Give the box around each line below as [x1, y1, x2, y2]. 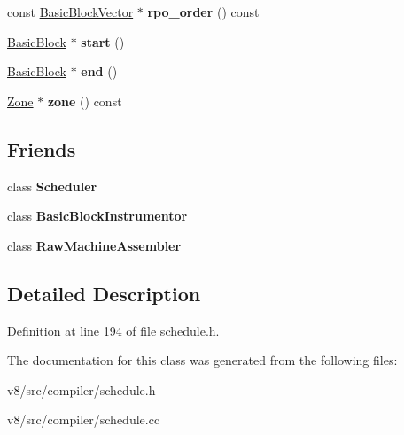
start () [81, 32, 125, 50]
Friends [7, 135, 76, 162]
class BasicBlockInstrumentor [7, 206, 188, 225]
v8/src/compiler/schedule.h [7, 380, 156, 399]
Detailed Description [7, 279, 201, 307]
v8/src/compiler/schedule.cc [7, 410, 160, 429]
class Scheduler [7, 176, 97, 195]
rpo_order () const [147, 3, 260, 20]
